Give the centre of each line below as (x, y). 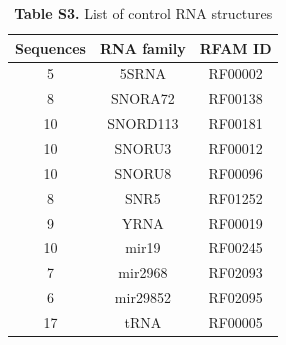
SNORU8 (143, 172)
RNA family (142, 47)
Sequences (50, 47)
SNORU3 (143, 147)
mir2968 (143, 272)
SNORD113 (143, 123)
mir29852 (142, 297)
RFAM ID (235, 47)
